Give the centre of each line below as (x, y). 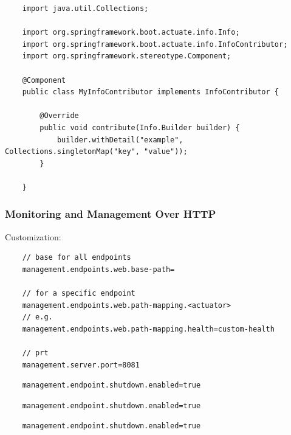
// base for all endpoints (77, 258)
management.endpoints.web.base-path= (98, 269)
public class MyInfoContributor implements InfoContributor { (151, 92)
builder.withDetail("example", (120, 140)
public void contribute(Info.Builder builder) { (140, 127)
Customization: (33, 236)
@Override (59, 116)
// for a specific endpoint (79, 294)
